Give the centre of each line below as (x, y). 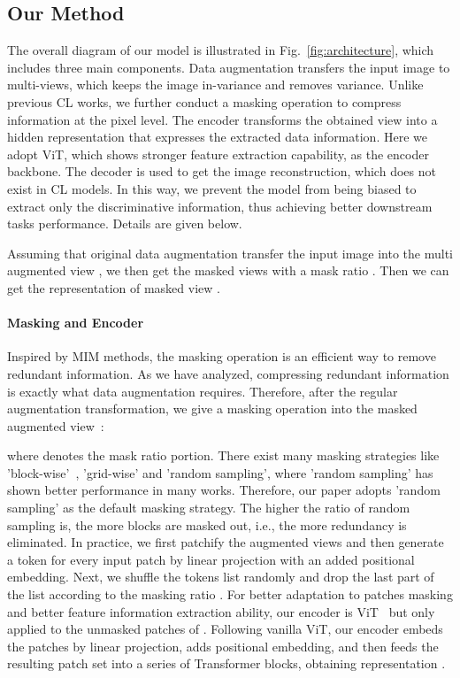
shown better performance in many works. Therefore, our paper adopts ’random (224, 490)
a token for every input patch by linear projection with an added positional (211, 559)
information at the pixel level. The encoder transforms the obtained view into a (222, 119)
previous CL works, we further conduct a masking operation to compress (204, 101)
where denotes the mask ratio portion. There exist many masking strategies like (223, 455)
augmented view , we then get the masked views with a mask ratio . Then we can (228, 270)
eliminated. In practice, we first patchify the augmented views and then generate (226, 542)
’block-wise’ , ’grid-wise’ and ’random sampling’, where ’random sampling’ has (220, 472)
